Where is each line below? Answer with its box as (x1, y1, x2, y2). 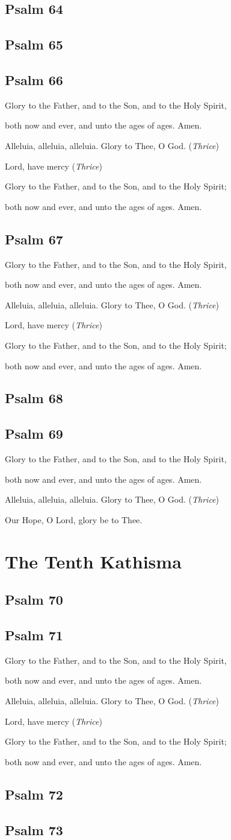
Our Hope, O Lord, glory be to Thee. (5, 513, 143, 526)
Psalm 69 (5, 424, 63, 443)
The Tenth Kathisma (5, 549, 182, 573)
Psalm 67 (5, 229, 63, 248)
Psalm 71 (5, 626, 63, 644)
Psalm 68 (5, 389, 63, 407)
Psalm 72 (5, 784, 63, 803)
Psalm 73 (5, 820, 63, 839)
